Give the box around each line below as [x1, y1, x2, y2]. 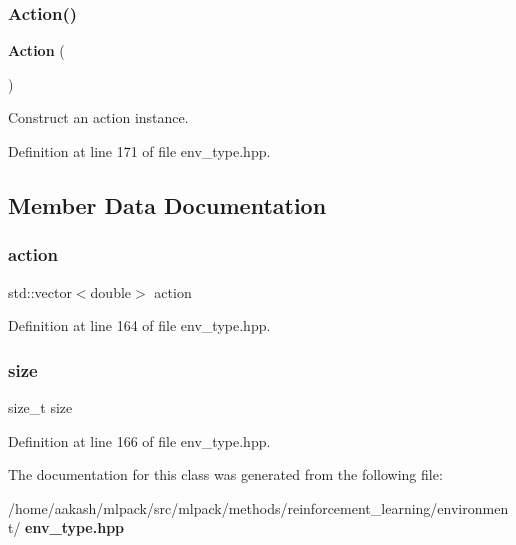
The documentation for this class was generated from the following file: [8, 464, 443, 485]
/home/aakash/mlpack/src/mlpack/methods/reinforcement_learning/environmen [8, 497, 509, 518]
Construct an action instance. [8, 107, 189, 128]
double [90, 281, 132, 302]
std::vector [8, 281, 72, 302]
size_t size [8, 397, 73, 417]
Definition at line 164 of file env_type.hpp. [8, 315, 271, 336]
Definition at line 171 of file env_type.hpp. [8, 141, 271, 161]
